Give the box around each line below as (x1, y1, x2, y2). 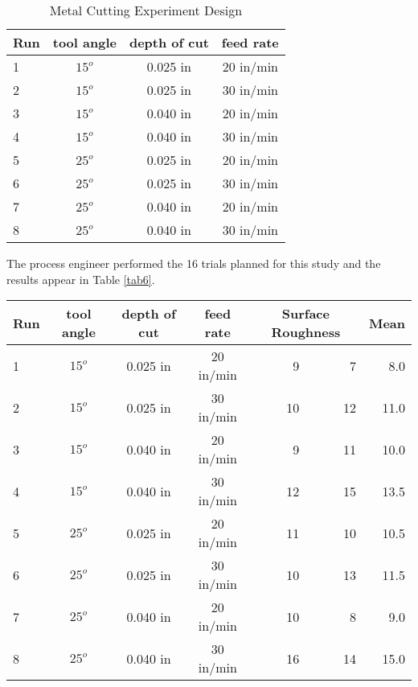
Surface (281, 304, 330, 323)
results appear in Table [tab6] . (6, 270, 155, 287)
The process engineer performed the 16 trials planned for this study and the (6, 255, 381, 271)
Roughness (271, 323, 341, 342)
